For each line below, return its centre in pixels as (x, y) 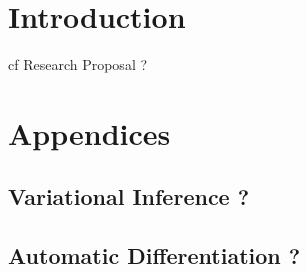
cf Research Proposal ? (78, 64)
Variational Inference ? (129, 196)
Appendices (89, 132)
